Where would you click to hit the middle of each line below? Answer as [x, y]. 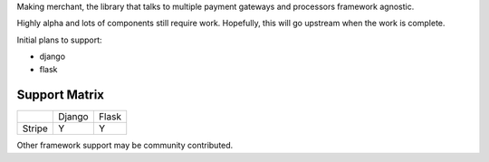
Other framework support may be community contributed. [125, 146]
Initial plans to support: [60, 40]
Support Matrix [60, 95]
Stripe [35, 129]
